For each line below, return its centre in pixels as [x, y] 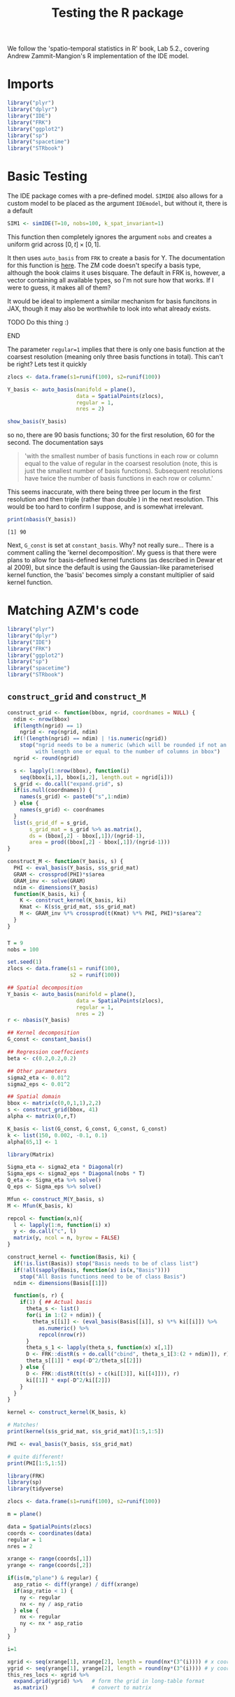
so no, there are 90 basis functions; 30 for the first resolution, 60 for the [111, 435]
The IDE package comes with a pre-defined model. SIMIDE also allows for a [115, 196]
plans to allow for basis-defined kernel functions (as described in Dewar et [115, 560]
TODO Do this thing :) [38, 322]
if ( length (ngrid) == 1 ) [48, 725]
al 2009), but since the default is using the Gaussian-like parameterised [111, 567]
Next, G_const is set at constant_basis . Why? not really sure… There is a [111, 545]
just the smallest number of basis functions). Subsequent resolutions [123, 471]
